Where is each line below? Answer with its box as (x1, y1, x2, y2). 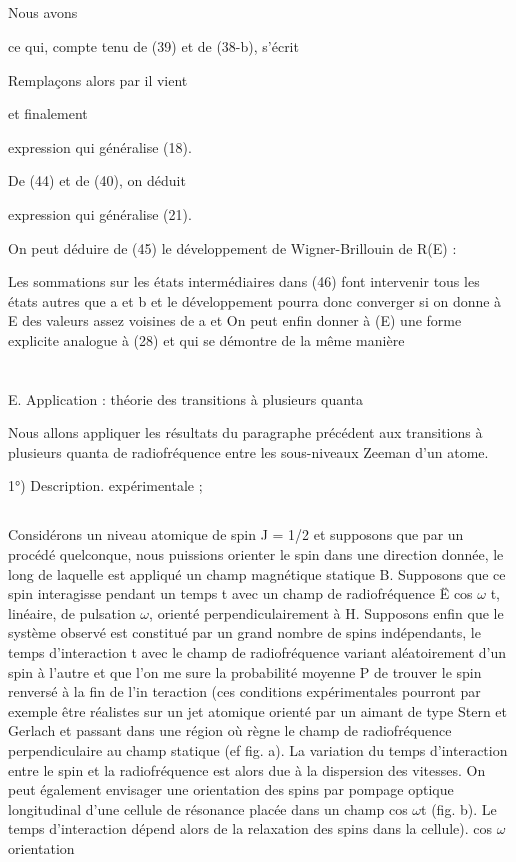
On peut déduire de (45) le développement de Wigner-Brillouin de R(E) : (8, 237, 457, 258)
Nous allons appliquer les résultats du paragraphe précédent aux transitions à (8, 422, 483, 443)
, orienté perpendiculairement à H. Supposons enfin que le (149, 602, 504, 623)
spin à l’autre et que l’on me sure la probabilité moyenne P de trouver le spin (8, 661, 482, 682)
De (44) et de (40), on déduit (8, 170, 186, 191)
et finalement (8, 103, 88, 124)
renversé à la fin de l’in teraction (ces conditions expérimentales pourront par (8, 681, 481, 702)
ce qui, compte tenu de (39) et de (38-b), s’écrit (8, 35, 299, 56)
